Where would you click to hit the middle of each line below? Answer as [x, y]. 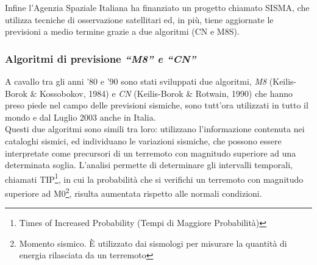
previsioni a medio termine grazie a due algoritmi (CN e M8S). [122, 31]
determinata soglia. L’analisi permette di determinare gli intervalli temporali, [149, 165]
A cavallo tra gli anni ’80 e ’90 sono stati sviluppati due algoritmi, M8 [136, 81]
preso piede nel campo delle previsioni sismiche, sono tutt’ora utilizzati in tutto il [157, 105]
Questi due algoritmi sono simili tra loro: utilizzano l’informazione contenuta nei [155, 129]
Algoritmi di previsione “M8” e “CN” [101, 58]
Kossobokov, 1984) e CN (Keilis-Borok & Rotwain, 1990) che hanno [166, 93]
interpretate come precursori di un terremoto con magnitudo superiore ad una [151, 153]
